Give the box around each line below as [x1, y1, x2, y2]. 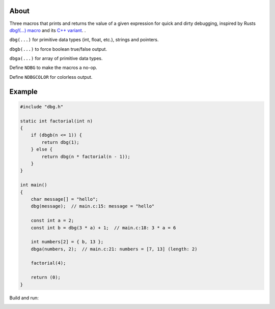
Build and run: [9, 295, 39, 301]
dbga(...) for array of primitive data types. [9, 55, 103, 61]
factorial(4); [31, 260, 66, 266]
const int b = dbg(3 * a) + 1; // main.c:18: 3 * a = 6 [31, 225, 176, 231]
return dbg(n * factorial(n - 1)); [41, 153, 131, 160]
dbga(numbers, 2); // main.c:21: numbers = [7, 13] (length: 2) [31, 246, 198, 252]
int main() [20, 182, 47, 188]
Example [9, 87, 38, 96]
